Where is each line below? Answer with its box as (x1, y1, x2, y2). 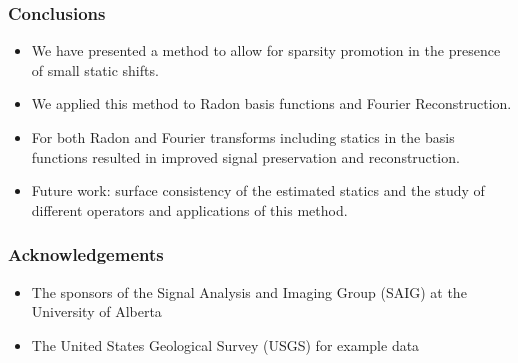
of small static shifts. (31, 59, 159, 80)
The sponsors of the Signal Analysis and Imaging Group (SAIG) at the (31, 281, 467, 302)
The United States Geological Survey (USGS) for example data (31, 334, 420, 355)
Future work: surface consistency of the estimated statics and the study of (31, 180, 485, 201)
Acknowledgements (8, 242, 164, 267)
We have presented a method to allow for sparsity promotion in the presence (31, 40, 501, 61)
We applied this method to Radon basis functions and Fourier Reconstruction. (31, 93, 512, 114)
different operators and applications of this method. (31, 199, 348, 220)
